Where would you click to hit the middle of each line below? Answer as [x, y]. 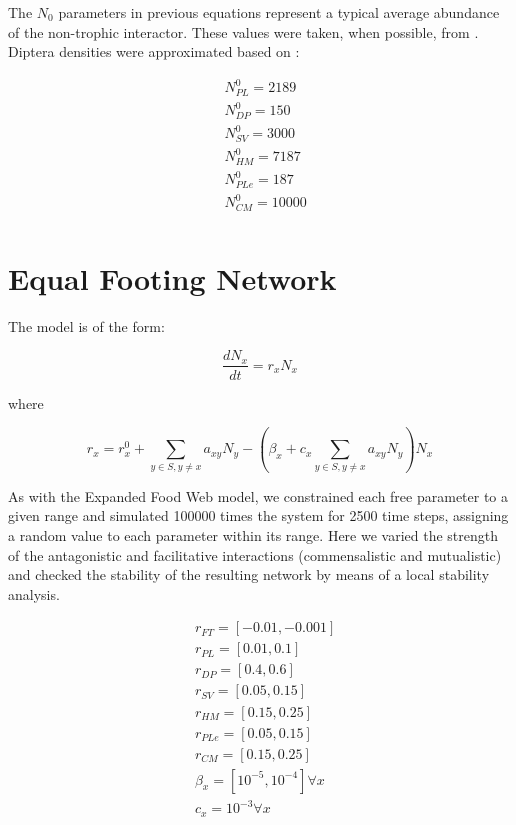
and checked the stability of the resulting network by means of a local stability [249, 574]
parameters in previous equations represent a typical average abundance [279, 12]
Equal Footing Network [172, 277]
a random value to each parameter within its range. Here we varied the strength [253, 535]
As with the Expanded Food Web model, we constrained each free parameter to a [258, 495]
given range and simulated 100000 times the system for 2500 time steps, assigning [258, 515]
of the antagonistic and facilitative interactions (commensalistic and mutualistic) [255, 554]
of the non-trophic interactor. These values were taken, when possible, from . [243, 31]
